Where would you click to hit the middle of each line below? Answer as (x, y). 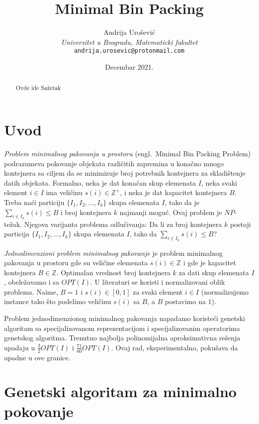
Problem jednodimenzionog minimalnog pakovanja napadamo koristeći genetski (125, 318)
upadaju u (20, 347)
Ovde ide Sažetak (38, 88)
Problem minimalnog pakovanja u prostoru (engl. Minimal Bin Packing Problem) (128, 153)
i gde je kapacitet (210, 263)
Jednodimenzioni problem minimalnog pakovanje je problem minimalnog (113, 253)
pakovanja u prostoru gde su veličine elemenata (76, 263)
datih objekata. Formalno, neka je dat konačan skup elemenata (100, 182)
